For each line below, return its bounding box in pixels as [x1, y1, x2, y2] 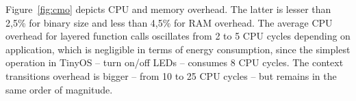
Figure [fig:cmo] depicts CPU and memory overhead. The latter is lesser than [5, 2, 331, 16]
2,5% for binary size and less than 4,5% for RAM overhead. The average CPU [5, 15, 333, 29]
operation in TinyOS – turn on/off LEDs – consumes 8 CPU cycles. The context [5, 55, 344, 70]
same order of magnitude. [5, 82, 113, 96]
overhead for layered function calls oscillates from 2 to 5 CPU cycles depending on [5, 29, 351, 43]
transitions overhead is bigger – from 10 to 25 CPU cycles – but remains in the [5, 68, 337, 83]
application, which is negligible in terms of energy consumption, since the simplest [5, 42, 351, 56]
